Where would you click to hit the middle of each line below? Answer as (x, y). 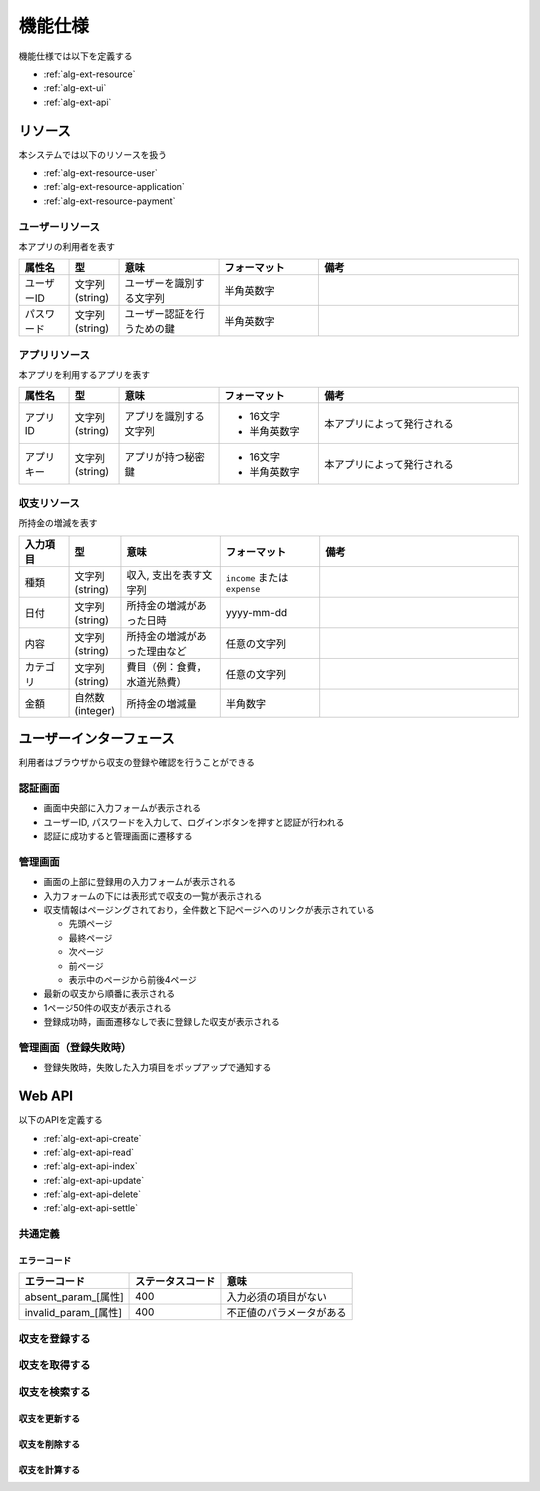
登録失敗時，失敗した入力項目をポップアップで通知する (157, 1067)
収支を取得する (54, 1365)
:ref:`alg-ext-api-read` (89, 1152)
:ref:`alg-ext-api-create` (92, 1138)
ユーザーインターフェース (96, 738)
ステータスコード (175, 1282)
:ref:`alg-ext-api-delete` (92, 1194)
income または (257, 578)
